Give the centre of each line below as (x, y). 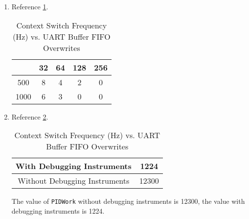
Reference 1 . (30, 6)
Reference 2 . (30, 116)
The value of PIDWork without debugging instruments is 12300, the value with (128, 201)
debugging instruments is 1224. (58, 210)
